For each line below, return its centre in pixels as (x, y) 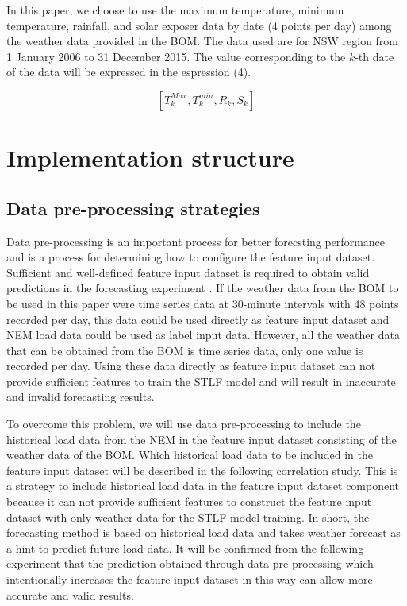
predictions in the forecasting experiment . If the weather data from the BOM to (203, 288)
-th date (374, 56)
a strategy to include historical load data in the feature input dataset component (203, 486)
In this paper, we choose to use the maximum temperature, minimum (175, 10)
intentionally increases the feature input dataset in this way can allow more (190, 579)
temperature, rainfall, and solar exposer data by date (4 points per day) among (199, 25)
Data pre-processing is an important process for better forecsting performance (196, 241)
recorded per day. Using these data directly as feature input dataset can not (191, 366)
